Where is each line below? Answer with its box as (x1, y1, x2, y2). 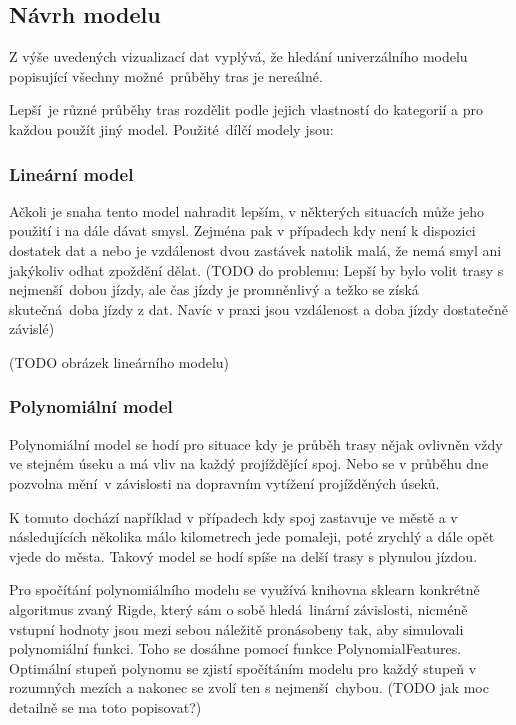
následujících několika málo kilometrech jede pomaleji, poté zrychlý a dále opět (9, 526, 495, 547)
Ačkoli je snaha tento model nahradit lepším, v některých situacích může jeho (9, 200, 485, 221)
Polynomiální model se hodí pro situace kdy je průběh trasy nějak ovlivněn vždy (9, 433, 503, 454)
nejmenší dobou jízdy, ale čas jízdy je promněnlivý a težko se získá (9, 279, 419, 300)
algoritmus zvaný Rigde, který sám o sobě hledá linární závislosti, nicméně (9, 598, 468, 619)
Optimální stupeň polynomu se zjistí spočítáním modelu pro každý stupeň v (9, 657, 477, 678)
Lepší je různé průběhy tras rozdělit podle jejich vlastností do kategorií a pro (9, 99, 484, 120)
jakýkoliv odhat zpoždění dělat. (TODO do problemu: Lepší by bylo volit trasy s (9, 259, 504, 280)
